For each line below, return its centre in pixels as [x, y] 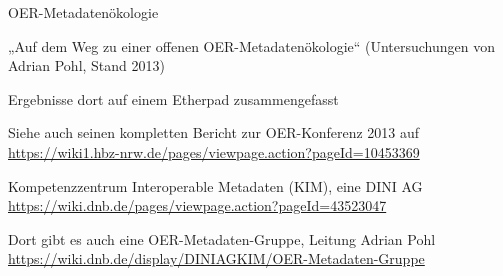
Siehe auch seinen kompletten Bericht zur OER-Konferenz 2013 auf [214, 132]
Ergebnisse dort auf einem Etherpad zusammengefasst [173, 98]
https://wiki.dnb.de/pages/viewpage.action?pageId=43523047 [197, 205]
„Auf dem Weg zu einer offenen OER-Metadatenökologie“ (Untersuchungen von [252, 45]
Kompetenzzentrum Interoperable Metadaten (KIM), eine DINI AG [215, 185]
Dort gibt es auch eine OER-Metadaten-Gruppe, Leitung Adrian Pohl [222, 238]
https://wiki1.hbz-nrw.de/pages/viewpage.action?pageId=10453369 [214, 151]
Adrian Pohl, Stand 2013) [86, 65]
